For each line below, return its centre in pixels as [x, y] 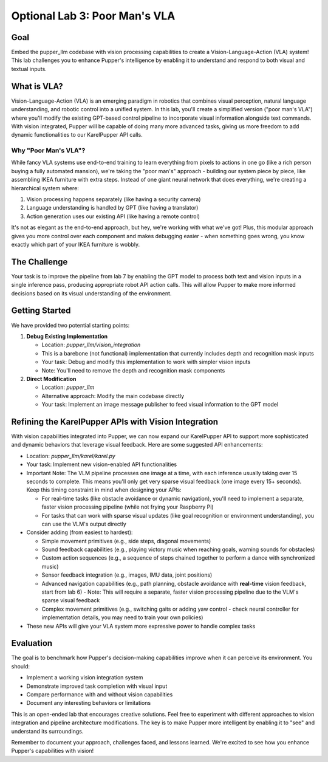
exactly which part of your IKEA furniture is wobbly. [76, 244]
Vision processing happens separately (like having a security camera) [114, 199]
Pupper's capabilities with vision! [53, 751]
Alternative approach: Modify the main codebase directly [113, 396]
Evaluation [32, 643]
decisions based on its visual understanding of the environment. [91, 293]
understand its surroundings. [47, 731]
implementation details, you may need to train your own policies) [122, 617]
